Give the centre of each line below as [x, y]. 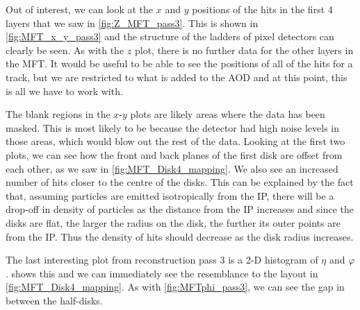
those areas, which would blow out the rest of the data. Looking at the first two [175, 141]
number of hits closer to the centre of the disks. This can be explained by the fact [180, 182]
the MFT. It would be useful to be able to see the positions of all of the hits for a [179, 63]
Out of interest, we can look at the [80, 9]
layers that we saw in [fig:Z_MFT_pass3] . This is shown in [132, 23]
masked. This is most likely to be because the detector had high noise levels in [173, 127]
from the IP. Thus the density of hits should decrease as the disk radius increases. [180, 236]
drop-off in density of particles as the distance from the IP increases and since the [180, 209]
